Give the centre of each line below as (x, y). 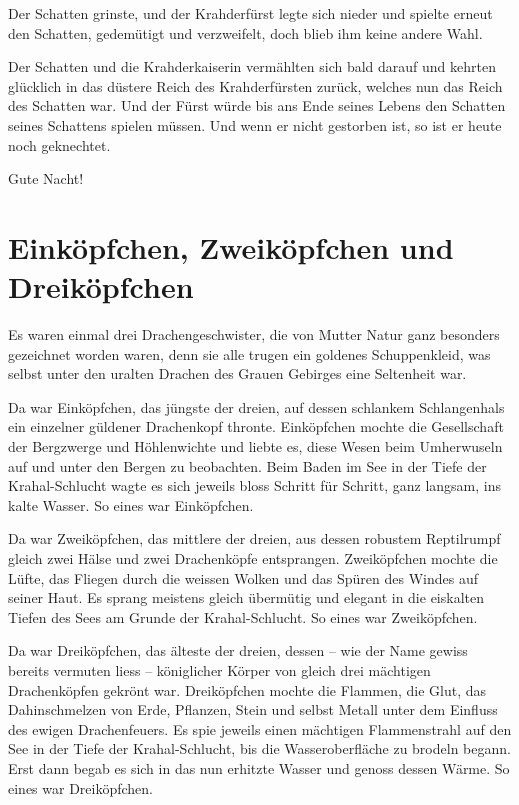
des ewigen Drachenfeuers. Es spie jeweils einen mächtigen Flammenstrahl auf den (260, 728)
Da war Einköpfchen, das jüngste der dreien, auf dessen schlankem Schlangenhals (256, 406)
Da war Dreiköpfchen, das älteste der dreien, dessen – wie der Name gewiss (238, 650)
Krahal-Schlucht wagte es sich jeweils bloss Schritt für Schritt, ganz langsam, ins (255, 485)
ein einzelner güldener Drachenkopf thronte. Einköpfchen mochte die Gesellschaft (256, 426)
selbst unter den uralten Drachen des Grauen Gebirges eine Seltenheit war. (237, 373)
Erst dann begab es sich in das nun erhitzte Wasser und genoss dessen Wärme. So (259, 767)
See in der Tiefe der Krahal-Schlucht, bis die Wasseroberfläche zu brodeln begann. (259, 748)
